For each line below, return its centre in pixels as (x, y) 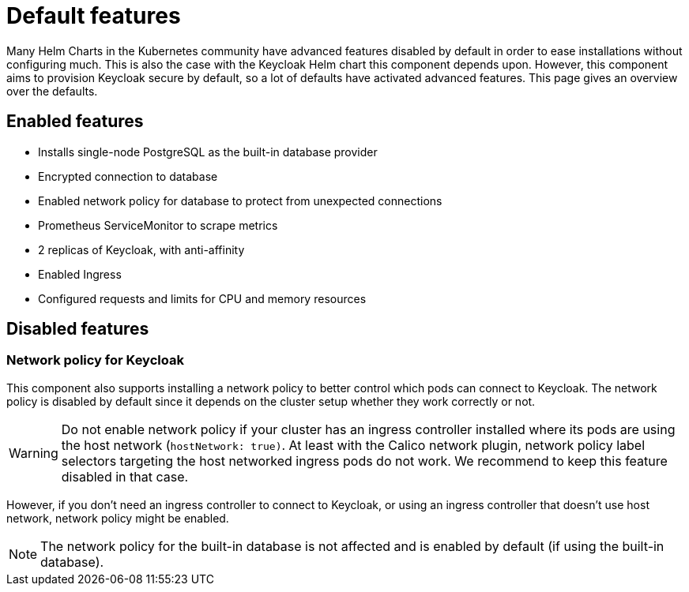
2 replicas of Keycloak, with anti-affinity (141, 249)
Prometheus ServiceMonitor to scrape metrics (158, 225)
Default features (94, 16)
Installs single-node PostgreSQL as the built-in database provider (208, 152)
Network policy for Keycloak (95, 360)
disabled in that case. (125, 476)
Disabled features (78, 329)
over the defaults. (52, 91)
